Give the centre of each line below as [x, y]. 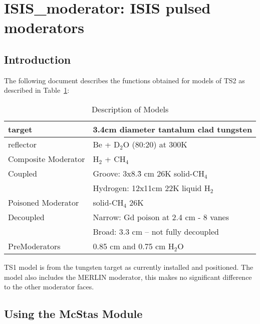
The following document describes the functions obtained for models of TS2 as [124, 80]
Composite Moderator [47, 158]
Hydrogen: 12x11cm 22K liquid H [152, 188]
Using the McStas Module [73, 314]
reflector [22, 144]
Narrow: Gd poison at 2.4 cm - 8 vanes [161, 217]
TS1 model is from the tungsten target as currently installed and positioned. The [129, 267]
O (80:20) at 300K [155, 144]
